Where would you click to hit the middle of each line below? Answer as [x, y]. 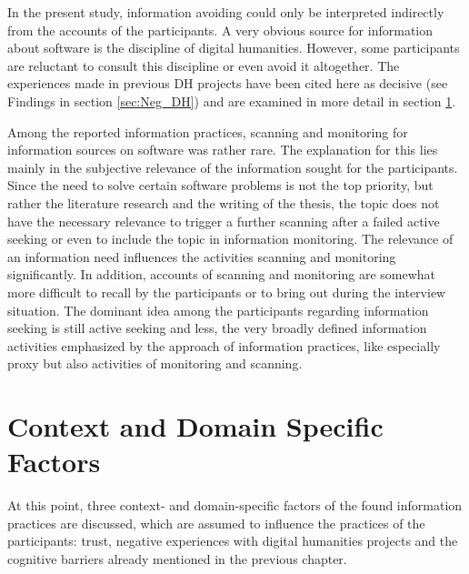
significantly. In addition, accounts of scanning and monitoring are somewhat [221, 274]
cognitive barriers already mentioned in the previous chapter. [177, 558]
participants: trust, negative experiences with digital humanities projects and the [233, 541]
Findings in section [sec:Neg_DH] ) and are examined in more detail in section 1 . [232, 101]
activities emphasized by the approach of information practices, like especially [224, 345]
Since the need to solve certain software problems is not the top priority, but [220, 185]
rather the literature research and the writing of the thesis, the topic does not [224, 202]
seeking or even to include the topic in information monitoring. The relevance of [230, 239]
